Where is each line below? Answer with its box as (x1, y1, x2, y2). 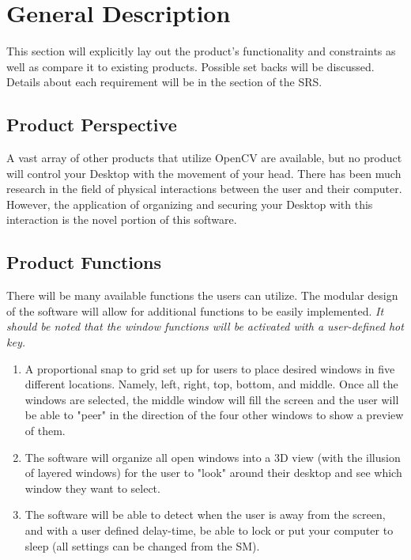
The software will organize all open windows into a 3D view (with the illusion (25, 448, 401, 465)
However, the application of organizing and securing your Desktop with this (6, 195, 373, 212)
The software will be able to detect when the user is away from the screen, (25, 506, 386, 523)
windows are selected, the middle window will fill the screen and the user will (25, 391, 399, 407)
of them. (25, 422, 66, 439)
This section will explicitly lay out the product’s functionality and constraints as (6, 43, 396, 59)
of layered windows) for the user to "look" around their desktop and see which (25, 464, 402, 481)
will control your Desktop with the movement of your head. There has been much (6, 165, 402, 181)
